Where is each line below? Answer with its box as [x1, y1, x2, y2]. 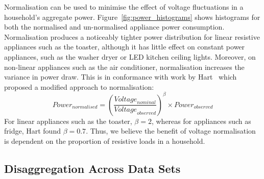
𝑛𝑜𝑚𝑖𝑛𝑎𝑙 [137, 100, 156, 106]
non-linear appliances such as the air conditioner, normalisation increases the [4, 61, 245, 72]
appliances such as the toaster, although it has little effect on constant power [4, 41, 245, 52]
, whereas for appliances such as [151, 115, 251, 126]
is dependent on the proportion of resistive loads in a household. [4, 136, 205, 146]
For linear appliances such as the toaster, [4, 115, 132, 126]
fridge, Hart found [4, 125, 61, 136]
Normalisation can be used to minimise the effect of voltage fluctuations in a [4, 2, 244, 12]
